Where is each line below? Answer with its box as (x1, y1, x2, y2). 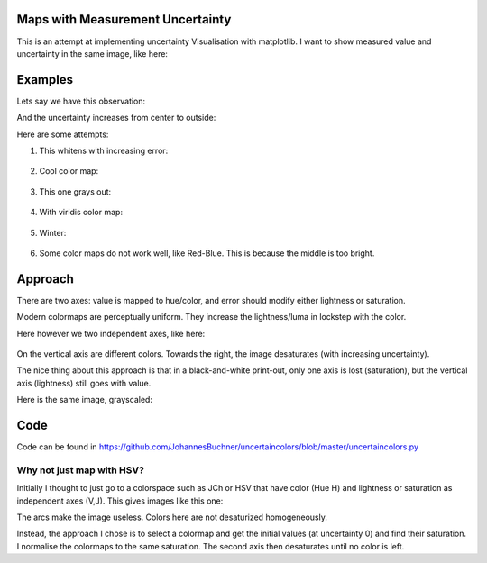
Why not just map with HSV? (16, 464, 144, 477)
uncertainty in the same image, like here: (16, 48, 169, 59)
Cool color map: (39, 166, 99, 177)
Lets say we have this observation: (16, 95, 146, 106)
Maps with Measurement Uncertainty (16, 12, 232, 27)
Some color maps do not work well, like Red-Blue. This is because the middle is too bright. (39, 248, 375, 259)
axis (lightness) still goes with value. (16, 377, 152, 388)
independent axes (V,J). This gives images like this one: (16, 495, 224, 506)
